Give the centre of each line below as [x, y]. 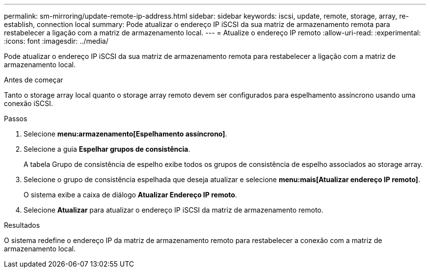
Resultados [22, 225]
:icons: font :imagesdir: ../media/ [56, 41]
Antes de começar [34, 80]
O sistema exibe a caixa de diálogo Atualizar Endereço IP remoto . [130, 195]
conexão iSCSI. [28, 103]
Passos [16, 119]
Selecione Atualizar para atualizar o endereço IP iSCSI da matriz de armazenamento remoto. [174, 210]
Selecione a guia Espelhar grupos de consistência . [107, 149]
